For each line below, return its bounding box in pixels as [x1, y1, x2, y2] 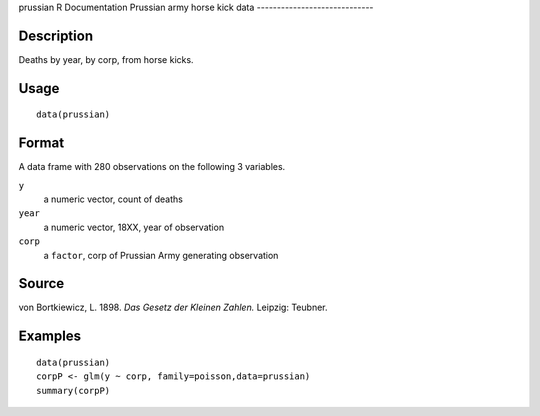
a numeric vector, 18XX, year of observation [43, 221, 225, 233]
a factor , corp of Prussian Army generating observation [43, 249, 279, 261]
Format [18, 135, 65, 152]
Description [18, 27, 94, 44]
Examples [18, 328, 82, 345]
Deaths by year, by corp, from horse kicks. [18, 53, 194, 65]
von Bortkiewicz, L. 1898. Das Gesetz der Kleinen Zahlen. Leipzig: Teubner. [18, 301, 328, 314]
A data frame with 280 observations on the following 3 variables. [18, 161, 286, 173]
